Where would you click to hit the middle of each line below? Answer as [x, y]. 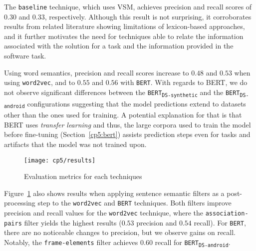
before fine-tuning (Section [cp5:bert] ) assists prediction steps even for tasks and [127, 134]
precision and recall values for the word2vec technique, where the [104, 213]
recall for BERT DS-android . [193, 242]
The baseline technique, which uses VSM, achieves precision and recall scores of [128, 6]
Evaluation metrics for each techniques [83, 176]
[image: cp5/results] [60, 160]
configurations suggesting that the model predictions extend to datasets [136, 103]
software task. [25, 56]
